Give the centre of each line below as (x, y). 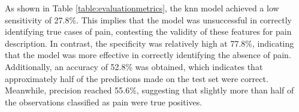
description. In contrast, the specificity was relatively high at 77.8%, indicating (149, 43)
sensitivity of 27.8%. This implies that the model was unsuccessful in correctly (148, 19)
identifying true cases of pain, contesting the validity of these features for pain (148, 31)
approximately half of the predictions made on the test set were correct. (137, 78)
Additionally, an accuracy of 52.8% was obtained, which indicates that (134, 66)
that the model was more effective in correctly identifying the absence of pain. (148, 55)
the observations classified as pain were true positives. (104, 102)
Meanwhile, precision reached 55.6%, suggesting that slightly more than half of (149, 90)
